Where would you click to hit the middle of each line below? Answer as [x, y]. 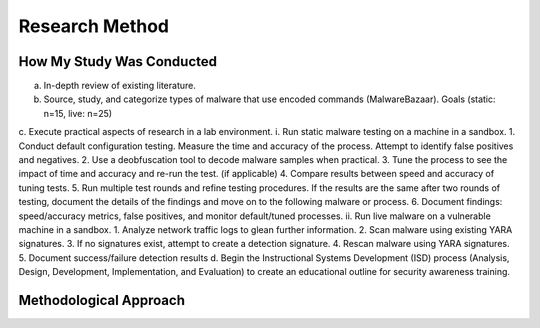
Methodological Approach [101, 300]
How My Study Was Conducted [117, 61]
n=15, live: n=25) [78, 113]
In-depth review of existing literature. [120, 86]
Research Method [94, 26]
